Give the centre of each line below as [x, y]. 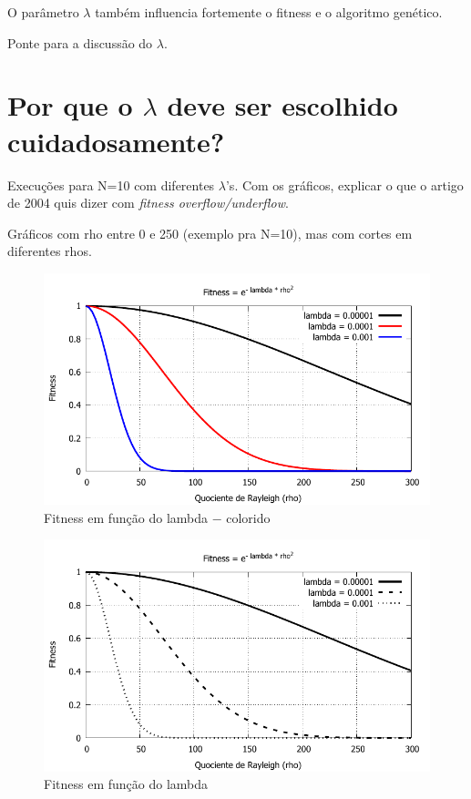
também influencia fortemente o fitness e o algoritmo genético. [269, 12]
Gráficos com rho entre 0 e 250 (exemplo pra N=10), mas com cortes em [210, 233]
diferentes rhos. [50, 251]
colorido [248, 517]
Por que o [70, 105]
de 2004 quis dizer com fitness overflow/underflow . [148, 203]
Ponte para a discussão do [80, 42]
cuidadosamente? [116, 141]
